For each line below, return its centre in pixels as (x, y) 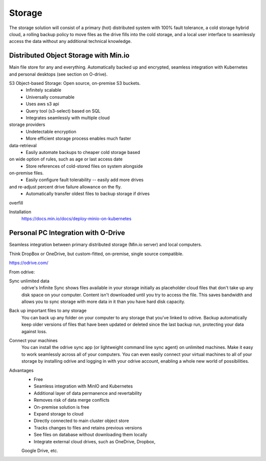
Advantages (21, 370)
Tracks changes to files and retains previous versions (88, 427)
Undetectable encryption (51, 131)
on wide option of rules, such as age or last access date (66, 159)
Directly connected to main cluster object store (81, 421)
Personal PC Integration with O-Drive (67, 233)
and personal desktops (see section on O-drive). (58, 74)
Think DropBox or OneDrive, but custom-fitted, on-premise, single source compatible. (96, 254)
